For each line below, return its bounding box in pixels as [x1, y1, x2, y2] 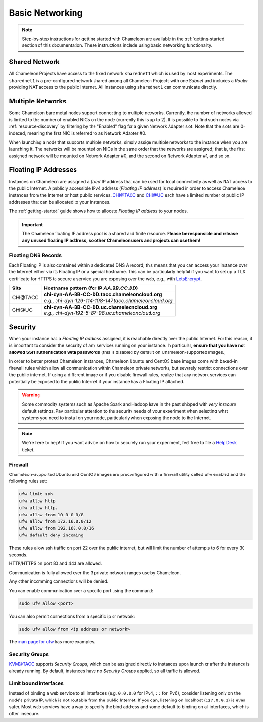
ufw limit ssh [19, 491, 53, 497]
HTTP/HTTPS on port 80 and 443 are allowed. [9, 560, 102, 566]
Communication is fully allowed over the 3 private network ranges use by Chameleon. [9, 569, 181, 576]
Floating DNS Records [9, 252, 62, 259]
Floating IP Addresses [9, 166, 77, 174]
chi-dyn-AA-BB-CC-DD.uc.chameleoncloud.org [44, 304, 158, 310]
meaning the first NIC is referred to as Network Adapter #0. [27, 130, 147, 136]
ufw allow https [19, 505, 58, 511]
